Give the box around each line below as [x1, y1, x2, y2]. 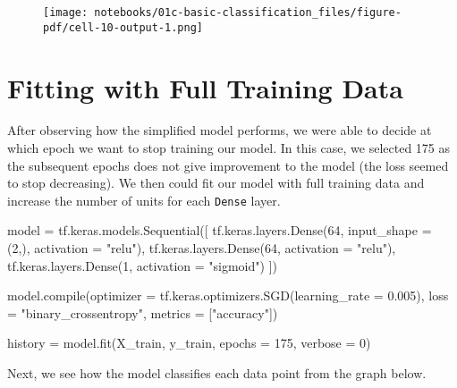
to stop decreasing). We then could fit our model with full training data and [7, 173, 425, 192]
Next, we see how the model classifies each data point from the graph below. [7, 364, 427, 383]
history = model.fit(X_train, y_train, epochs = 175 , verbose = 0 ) [7, 333, 371, 352]
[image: [43, 6, 89, 19]
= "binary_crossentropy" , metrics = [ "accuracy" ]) [7, 303, 278, 322]
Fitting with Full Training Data [7, 69, 403, 105]
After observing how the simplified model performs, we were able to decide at [7, 121, 432, 139]
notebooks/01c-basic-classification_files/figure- [94, 6, 402, 19]
